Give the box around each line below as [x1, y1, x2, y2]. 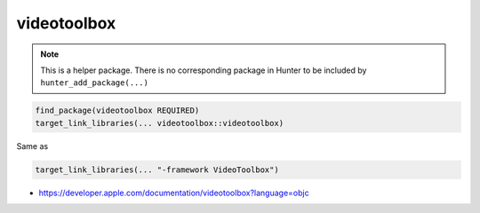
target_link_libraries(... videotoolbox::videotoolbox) [35, 118, 284, 128]
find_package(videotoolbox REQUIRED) [35, 106, 200, 115]
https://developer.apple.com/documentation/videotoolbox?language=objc [38, 187, 310, 198]
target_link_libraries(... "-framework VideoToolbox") [35, 164, 279, 175]
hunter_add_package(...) [40, 78, 148, 88]
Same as [16, 140, 49, 151]
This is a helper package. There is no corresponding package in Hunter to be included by [40, 65, 367, 75]
